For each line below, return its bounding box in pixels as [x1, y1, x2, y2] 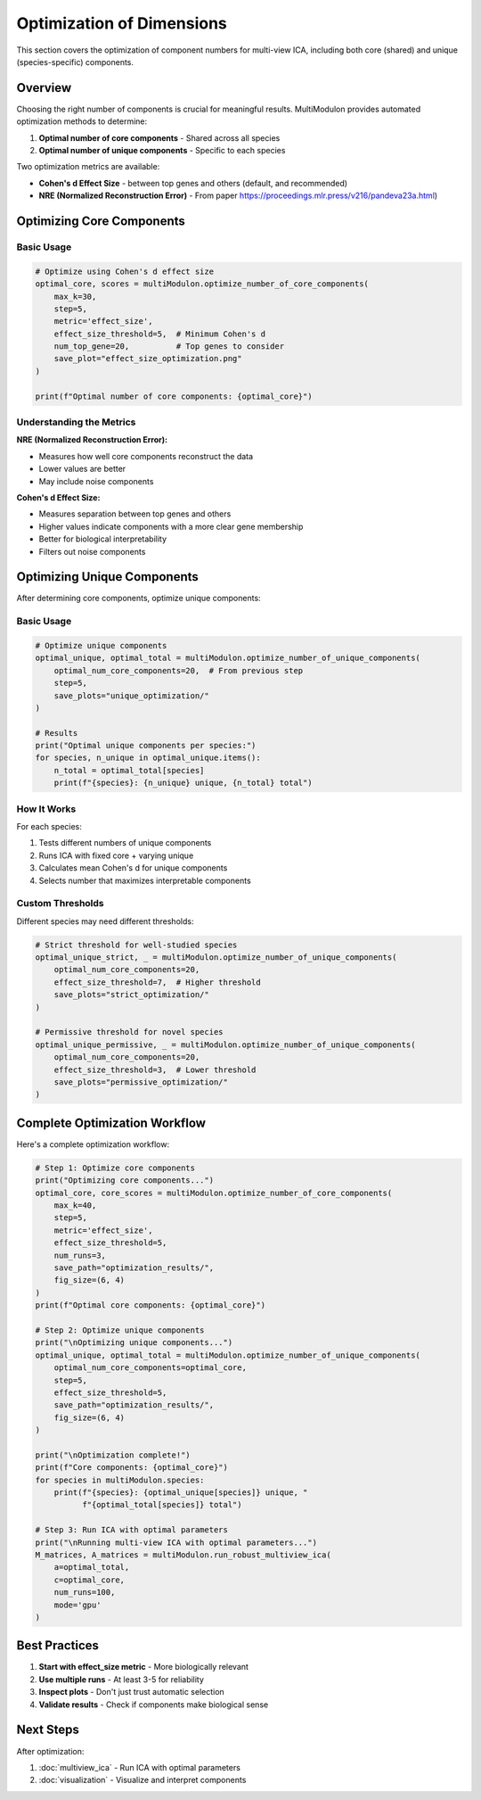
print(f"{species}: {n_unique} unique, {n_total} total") [53, 778, 313, 789]
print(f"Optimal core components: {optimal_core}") [35, 1300, 266, 1310]
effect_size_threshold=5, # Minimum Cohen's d [53, 328, 266, 339]
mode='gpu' [53, 1599, 102, 1610]
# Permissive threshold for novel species [35, 1027, 224, 1037]
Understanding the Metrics [16, 416, 136, 428]
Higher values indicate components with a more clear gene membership [38, 521, 304, 532]
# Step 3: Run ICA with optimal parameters [35, 1525, 229, 1535]
